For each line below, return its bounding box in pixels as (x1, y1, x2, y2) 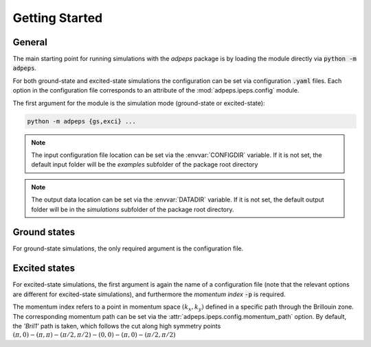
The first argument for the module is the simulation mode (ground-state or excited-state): (12, 99, 265, 107)
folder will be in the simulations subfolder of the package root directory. (31, 205, 234, 213)
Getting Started (12, 10, 103, 25)
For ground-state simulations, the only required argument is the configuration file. (12, 244, 244, 253)
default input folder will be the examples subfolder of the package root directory (31, 160, 258, 169)
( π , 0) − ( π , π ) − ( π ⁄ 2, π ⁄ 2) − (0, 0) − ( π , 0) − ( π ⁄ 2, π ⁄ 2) (12, 331, 176, 339)
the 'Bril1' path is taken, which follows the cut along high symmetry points (12, 322, 221, 330)
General (12, 36, 48, 48)
